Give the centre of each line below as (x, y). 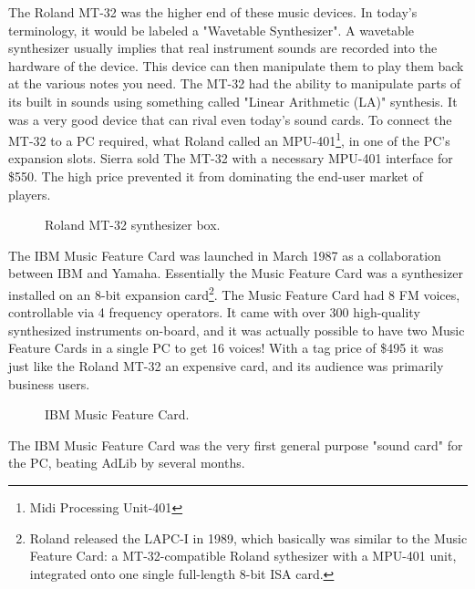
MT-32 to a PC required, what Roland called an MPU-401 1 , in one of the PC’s (229, 139)
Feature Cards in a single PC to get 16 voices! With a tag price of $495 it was (226, 348)
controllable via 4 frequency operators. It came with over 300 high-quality (214, 312)
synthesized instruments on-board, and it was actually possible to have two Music (237, 330)
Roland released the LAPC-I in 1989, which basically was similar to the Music (248, 537)
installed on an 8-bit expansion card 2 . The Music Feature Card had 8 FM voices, (234, 293)
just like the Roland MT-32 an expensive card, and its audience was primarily (226, 366)
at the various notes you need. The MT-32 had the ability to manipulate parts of (235, 83)
